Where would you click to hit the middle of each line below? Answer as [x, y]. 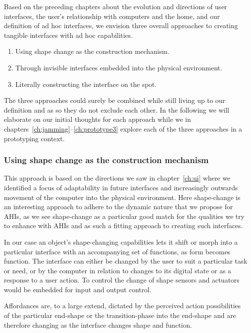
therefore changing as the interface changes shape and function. [98, 325]
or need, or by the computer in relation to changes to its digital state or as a [118, 270]
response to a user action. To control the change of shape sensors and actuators [122, 280]
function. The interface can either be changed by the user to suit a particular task [126, 261]
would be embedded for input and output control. [78, 289]
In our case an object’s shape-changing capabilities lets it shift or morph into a [121, 241]
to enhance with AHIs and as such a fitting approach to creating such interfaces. [123, 225]
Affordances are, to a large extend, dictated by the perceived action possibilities [122, 306]
